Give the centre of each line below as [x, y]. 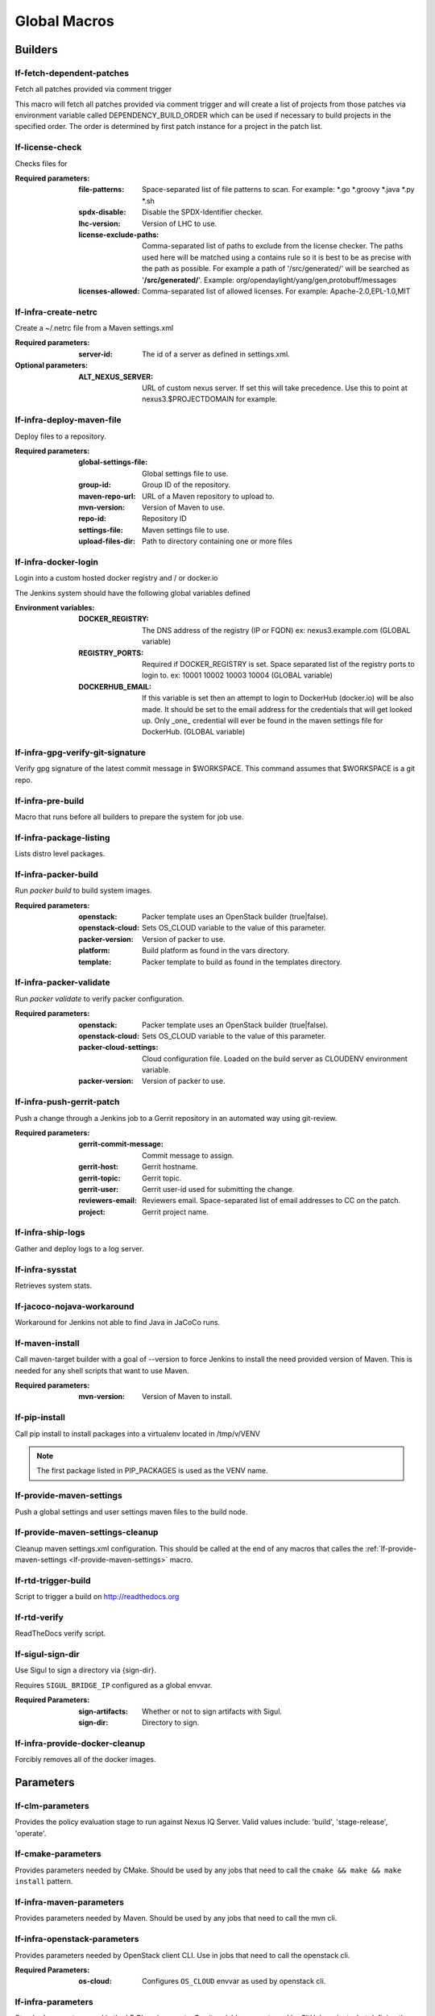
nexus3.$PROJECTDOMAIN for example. [210, 399]
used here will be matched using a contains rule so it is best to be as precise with [277, 257]
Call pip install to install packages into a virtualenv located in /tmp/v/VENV [138, 1433]
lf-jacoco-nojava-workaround [75, 1306]
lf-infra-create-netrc [56, 312]
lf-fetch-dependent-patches [72, 73]
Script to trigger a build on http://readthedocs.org [97, 1597]
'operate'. [31, 1833]
